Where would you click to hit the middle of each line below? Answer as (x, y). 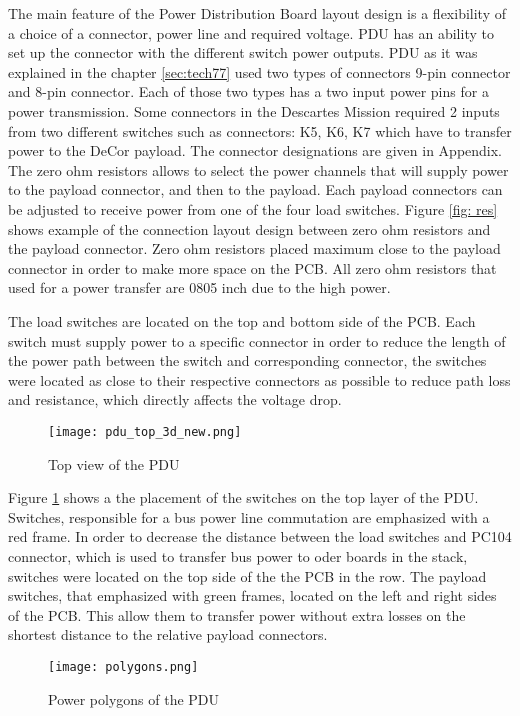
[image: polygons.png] (123, 666)
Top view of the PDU (114, 463)
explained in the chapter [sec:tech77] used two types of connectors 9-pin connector (259, 71)
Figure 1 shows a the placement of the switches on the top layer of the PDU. (243, 497)
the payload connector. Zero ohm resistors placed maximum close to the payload (254, 248)
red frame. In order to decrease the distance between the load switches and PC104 (260, 536)
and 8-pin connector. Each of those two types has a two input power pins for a (248, 91)
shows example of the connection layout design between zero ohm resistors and (249, 228)
